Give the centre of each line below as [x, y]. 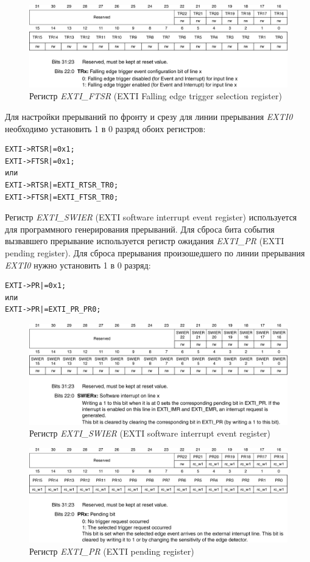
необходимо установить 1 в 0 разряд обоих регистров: [105, 128]
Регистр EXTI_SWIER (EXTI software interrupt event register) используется [151, 217]
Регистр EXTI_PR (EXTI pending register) [112, 551]
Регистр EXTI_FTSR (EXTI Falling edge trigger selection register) [156, 96]
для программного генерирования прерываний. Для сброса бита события [140, 229]
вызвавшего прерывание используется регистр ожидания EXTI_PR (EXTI [145, 241]
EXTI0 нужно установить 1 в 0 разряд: [78, 265]
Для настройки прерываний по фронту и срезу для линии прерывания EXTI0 [149, 116]
